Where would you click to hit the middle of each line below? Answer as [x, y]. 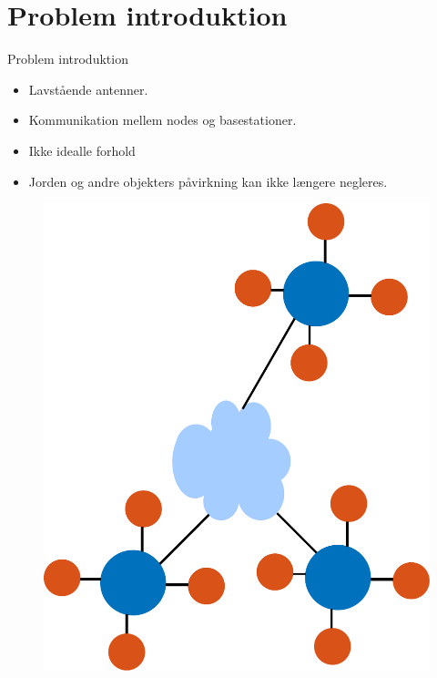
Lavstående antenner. [88, 89]
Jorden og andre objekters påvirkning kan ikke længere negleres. [208, 181]
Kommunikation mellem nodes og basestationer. [163, 120]
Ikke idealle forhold [82, 150]
